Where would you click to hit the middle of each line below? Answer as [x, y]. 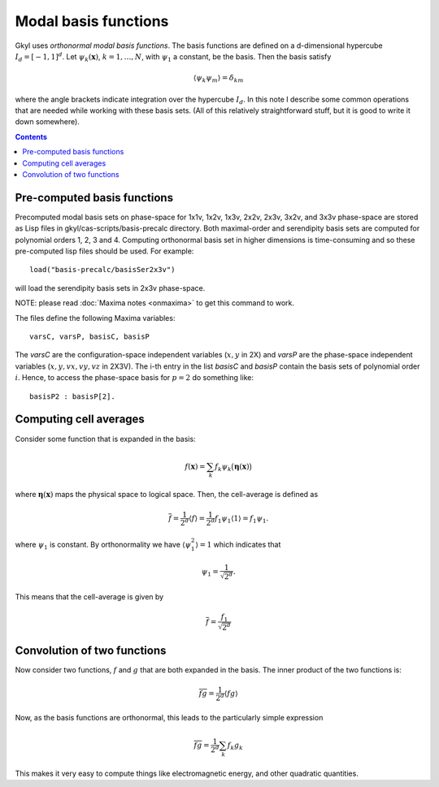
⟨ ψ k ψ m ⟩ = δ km [218, 79]
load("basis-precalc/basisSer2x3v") [102, 270]
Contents [31, 136]
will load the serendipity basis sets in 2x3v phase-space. [110, 288]
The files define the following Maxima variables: [95, 318]
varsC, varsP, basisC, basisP [90, 337]
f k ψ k [223, 467]
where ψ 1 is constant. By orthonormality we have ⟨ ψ [103, 545]
